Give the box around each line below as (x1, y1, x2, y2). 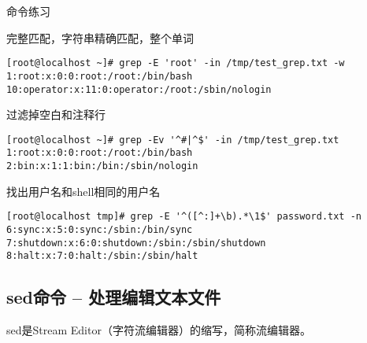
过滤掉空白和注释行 (6, 106, 106, 123)
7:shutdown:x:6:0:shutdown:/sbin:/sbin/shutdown (6, 237, 266, 249)
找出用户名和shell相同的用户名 (6, 183, 161, 199)
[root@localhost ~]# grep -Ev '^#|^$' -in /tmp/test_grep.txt (6, 134, 339, 146)
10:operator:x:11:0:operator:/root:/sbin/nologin (6, 83, 272, 95)
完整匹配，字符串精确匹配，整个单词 (6, 29, 194, 46)
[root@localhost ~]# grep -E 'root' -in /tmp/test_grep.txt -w (6, 57, 345, 69)
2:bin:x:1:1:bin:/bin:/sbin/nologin (6, 160, 198, 172)
